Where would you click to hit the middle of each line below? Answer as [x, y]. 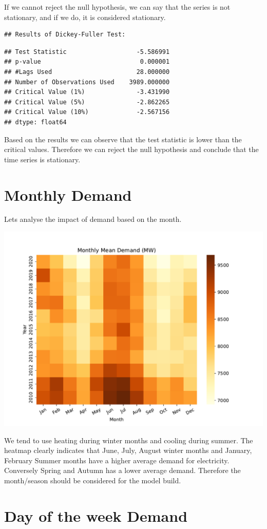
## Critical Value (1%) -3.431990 [87, 92]
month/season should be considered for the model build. [93, 480]
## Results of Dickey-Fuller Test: [65, 35]
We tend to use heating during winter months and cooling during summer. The [129, 440]
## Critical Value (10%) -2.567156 [87, 112]
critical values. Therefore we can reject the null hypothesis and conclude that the [131, 149]
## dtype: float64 [35, 122]
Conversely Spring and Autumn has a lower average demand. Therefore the [122, 470]
